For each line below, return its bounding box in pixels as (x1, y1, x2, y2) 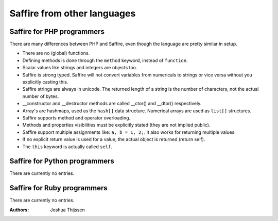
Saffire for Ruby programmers (9, 184, 108, 192)
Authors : (9, 207, 29, 213)
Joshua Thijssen (50, 207, 85, 213)
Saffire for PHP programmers (9, 27, 105, 36)
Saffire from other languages (9, 8, 136, 19)
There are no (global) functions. (22, 50, 90, 56)
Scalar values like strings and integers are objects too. (22, 65, 137, 71)
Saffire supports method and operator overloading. (22, 114, 131, 120)
